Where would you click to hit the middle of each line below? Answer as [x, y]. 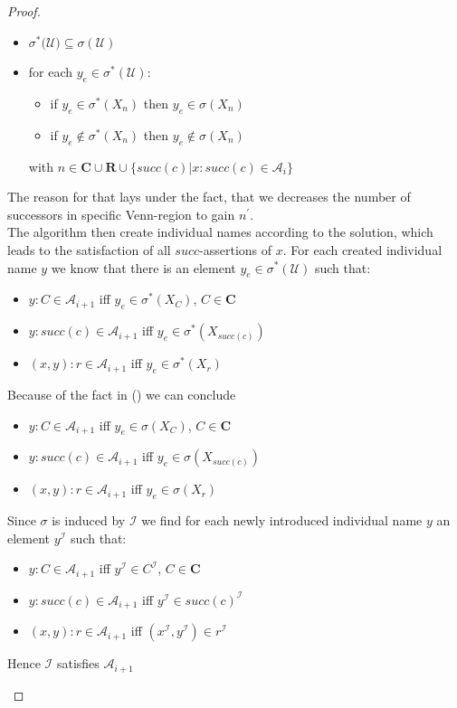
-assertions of [236, 249]
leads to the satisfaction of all [89, 249]
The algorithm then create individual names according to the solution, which [220, 232]
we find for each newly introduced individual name [282, 520]
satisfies [78, 663]
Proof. [24, 11]
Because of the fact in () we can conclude [122, 394]
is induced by [89, 520]
